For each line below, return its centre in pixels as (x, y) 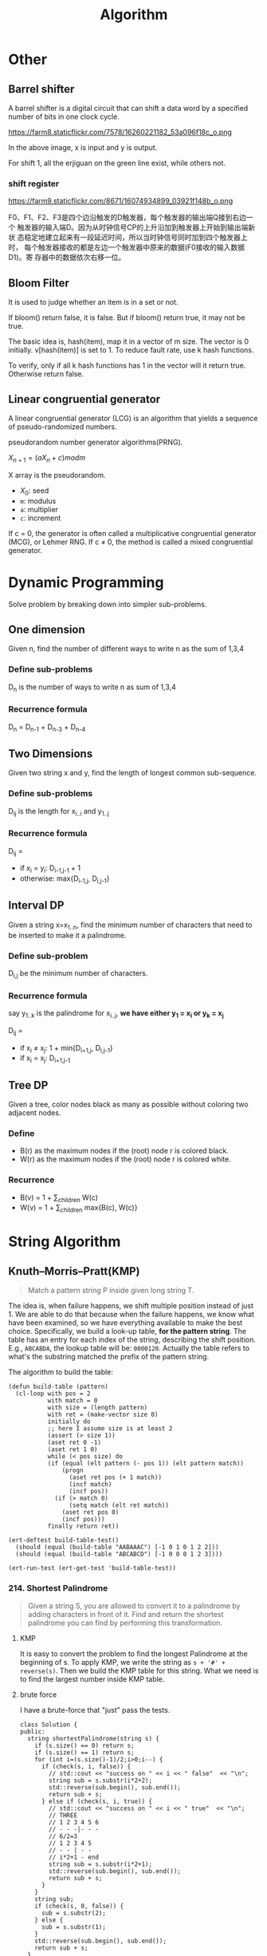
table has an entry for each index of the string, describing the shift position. (132, 1340)
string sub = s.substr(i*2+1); (101, 1864)
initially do (69, 1422)
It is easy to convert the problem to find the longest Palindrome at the (134, 1654)
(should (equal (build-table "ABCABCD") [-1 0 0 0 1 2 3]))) (119, 1554)
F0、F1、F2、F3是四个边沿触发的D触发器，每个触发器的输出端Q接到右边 (128, 218)
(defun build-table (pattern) (59, 1387)
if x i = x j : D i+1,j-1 (45, 1059)
